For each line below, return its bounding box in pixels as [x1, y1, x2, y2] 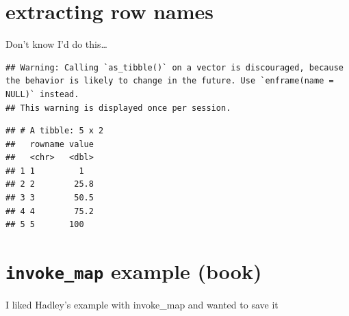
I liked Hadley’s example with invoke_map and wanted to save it [5, 298, 279, 312]
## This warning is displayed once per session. [5, 103, 231, 113]
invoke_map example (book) [5, 257, 262, 285]
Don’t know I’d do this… [5, 37, 107, 51]
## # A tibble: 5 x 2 [5, 126, 104, 136]
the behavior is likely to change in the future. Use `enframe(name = [5, 76, 334, 86]
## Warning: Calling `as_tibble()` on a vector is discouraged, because [5, 62, 344, 73]
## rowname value [5, 139, 94, 149]
